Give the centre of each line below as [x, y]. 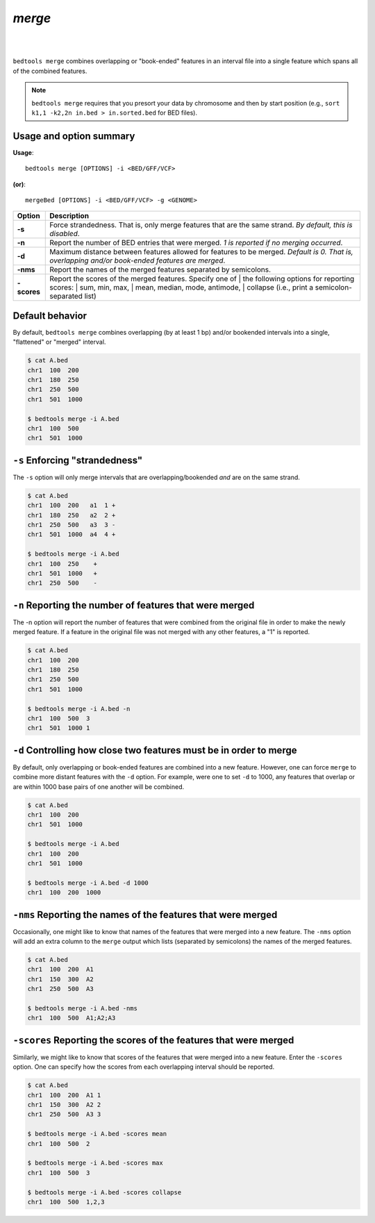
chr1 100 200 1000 [64, 893]
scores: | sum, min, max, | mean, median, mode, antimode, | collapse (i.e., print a [182, 288]
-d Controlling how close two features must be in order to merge [155, 750]
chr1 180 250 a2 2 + [72, 515]
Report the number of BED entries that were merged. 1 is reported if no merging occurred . [196, 243]
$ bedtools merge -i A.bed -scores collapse [105, 1192]
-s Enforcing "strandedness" [78, 460]
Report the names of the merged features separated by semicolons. [160, 269]
